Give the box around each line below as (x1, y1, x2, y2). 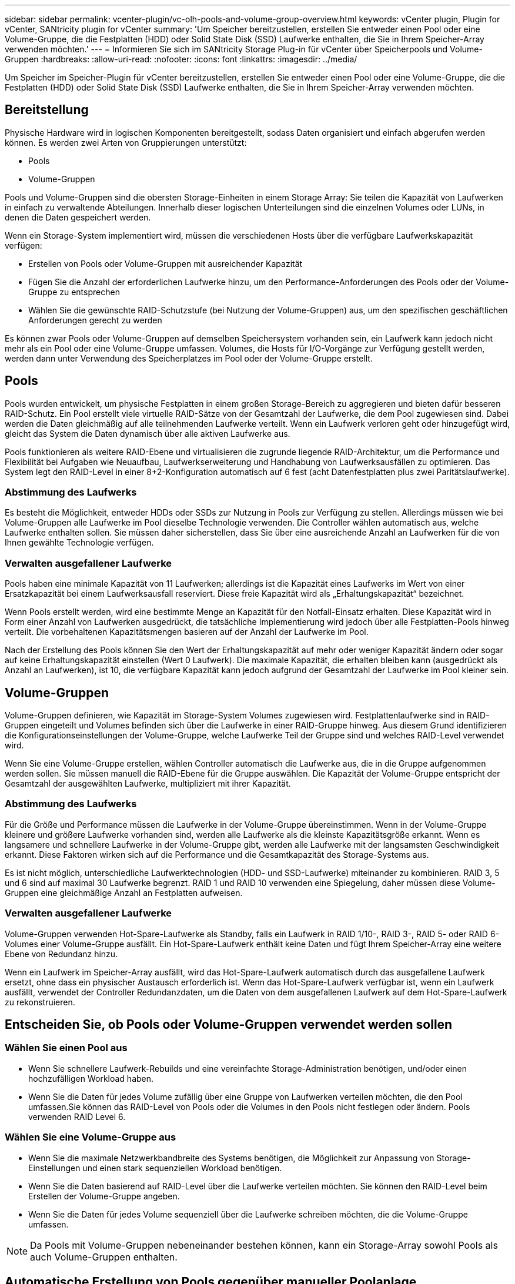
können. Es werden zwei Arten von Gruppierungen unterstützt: (5, 137, 247, 148)
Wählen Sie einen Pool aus (5, 1042, 128, 1054)
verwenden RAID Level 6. (28, 1111, 126, 1122)
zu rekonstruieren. (5, 997, 75, 1007)
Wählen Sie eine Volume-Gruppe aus (5, 1131, 176, 1143)
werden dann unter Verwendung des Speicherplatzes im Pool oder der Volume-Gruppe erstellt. (5, 353, 373, 363)
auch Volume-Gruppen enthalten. (30, 1250, 178, 1263)
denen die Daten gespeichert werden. (5, 212, 151, 222)
